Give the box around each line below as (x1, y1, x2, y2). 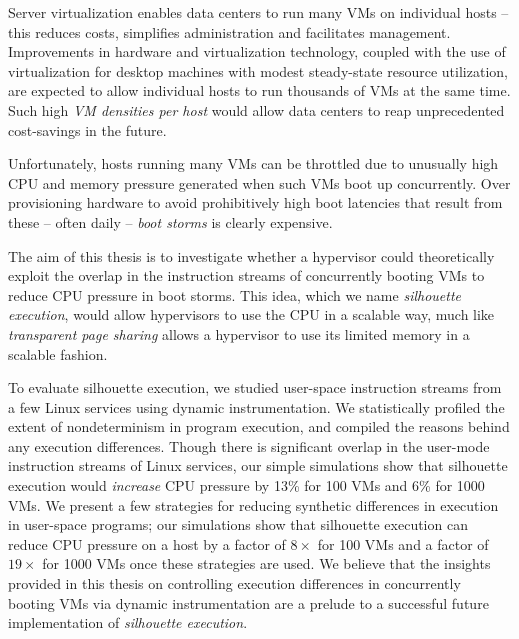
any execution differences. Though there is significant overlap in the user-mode (8, 435, 490, 456)
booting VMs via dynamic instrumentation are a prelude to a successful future (8, 592, 489, 613)
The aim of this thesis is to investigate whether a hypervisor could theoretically (8, 245, 495, 266)
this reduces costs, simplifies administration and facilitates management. (8, 21, 451, 42)
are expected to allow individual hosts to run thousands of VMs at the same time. (8, 80, 511, 101)
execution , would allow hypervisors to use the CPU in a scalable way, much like (8, 304, 495, 325)
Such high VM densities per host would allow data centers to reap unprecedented (8, 99, 505, 120)
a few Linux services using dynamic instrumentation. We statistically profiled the (8, 396, 505, 417)
